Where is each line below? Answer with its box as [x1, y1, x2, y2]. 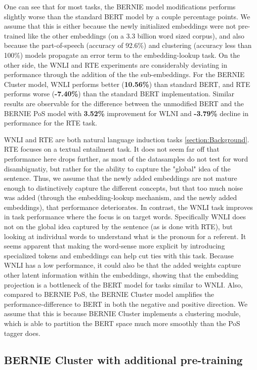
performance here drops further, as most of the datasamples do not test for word [4, 153, 248, 164]
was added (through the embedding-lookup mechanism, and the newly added [4, 192, 237, 203]
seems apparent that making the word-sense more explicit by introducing [4, 241, 225, 251]
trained [4, 30, 26, 41]
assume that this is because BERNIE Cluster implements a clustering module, [4, 308, 241, 319]
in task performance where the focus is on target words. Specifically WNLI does [4, 211, 246, 222]
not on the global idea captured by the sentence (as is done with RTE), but [4, 221, 233, 232]
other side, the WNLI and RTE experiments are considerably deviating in [4, 59, 227, 70]
